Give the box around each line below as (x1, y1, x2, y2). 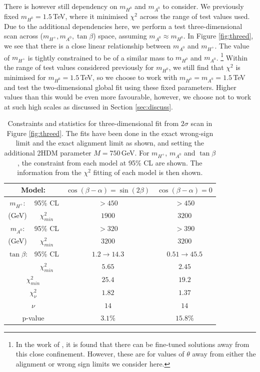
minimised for (4, 71, 46, 82)
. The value (214, 40, 249, 50)
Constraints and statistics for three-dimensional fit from (7, 118, 179, 128)
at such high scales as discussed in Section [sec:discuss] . (4, 101, 173, 111)
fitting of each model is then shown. (93, 167, 203, 177)
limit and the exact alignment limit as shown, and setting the (15, 137, 204, 148)
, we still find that (168, 62, 224, 72)
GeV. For (121, 147, 149, 158)
